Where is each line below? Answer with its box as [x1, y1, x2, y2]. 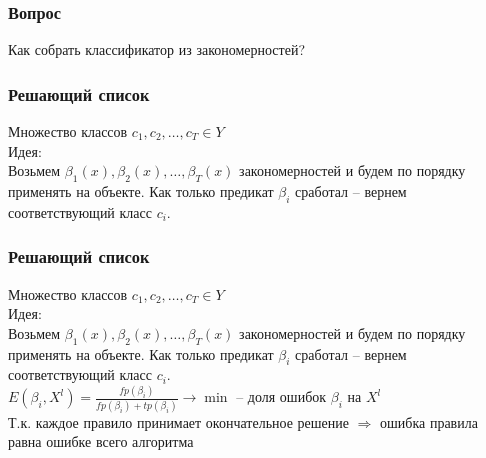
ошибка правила [380, 411, 478, 432]
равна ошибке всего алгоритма [8, 431, 194, 452]
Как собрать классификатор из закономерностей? [8, 39, 306, 60]
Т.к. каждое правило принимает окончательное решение [8, 411, 349, 432]
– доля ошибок [236, 386, 327, 407]
